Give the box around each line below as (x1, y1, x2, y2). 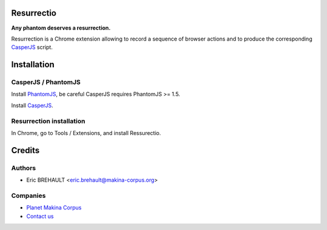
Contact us (26, 212, 54, 220)
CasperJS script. (11, 44, 53, 51)
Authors (11, 163, 36, 172)
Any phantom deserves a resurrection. (11, 24, 111, 31)
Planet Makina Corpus (26, 204, 82, 211)
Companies (11, 191, 46, 200)
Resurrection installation (11, 117, 85, 125)
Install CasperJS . (11, 102, 54, 109)
